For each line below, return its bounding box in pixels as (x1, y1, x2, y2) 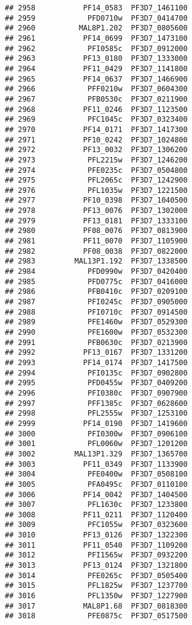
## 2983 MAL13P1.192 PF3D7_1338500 (5, 257, 188, 266)
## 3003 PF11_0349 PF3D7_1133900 (5, 459, 188, 469)
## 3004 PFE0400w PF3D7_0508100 (5, 470, 188, 479)
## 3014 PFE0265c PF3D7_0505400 (5, 571, 188, 580)
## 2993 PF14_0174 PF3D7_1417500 (5, 358, 188, 367)
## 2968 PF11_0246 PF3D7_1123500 (5, 105, 188, 114)
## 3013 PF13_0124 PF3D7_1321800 (5, 561, 188, 570)
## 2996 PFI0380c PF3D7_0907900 (5, 388, 188, 397)
